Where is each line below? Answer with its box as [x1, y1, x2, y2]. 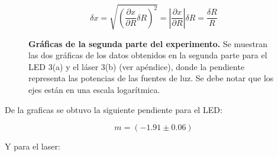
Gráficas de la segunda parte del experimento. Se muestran [28, 37, 268, 49]
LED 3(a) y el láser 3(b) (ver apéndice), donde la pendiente [28, 60, 245, 72]
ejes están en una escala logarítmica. [28, 83, 160, 95]
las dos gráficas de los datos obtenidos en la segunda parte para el [28, 49, 267, 61]
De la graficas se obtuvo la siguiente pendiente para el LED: [5, 103, 222, 115]
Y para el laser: [5, 140, 60, 152]
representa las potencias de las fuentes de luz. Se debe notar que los [28, 72, 274, 84]
